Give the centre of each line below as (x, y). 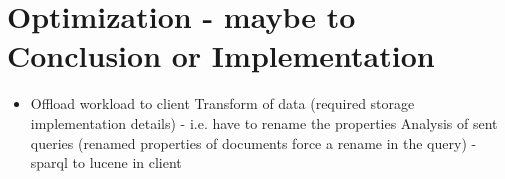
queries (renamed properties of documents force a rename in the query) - (253, 142)
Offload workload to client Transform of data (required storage (222, 103)
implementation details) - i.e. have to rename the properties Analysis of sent (264, 122)
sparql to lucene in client (106, 162)
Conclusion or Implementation (221, 55)
